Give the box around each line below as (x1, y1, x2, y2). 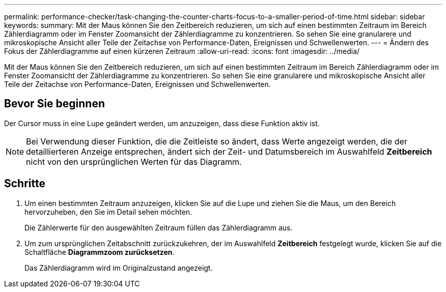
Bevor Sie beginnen (4, 97, 105, 110)
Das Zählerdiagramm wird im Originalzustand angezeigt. (24, 263, 213, 272)
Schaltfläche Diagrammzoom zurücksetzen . (24, 247, 175, 256)
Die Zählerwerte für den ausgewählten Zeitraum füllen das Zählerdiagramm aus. (24, 223, 293, 232)
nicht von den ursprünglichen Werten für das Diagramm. (26, 156, 242, 167)
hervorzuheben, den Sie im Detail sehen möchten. (24, 207, 192, 216)
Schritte (4, 177, 45, 190)
